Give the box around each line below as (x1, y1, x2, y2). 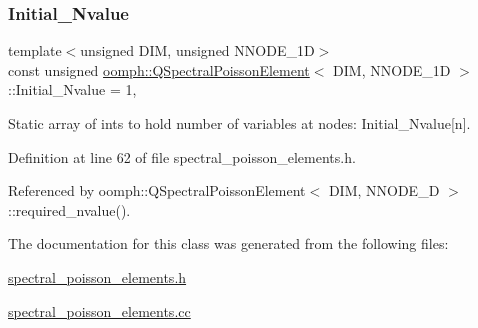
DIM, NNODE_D (328, 180, 440, 201)
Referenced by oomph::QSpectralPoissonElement (8, 180, 306, 201)
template (8, 40, 62, 61)
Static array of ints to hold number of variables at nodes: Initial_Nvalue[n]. (8, 113, 471, 133)
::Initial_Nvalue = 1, (8, 79, 137, 100)
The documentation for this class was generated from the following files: (8, 233, 449, 254)
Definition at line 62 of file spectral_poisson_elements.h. (8, 146, 356, 167)
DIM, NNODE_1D (333, 59, 451, 80)
